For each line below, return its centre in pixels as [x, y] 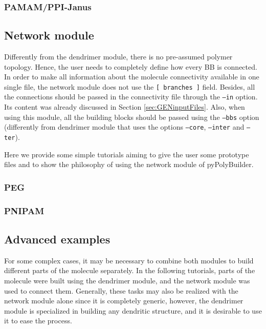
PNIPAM [24, 210]
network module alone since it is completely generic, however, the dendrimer [124, 301]
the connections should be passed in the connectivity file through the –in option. [131, 97]
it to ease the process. [38, 321]
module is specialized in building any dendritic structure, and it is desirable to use [133, 310]
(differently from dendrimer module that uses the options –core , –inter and [124, 127]
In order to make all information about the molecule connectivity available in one [132, 77]
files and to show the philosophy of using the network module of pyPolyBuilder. [129, 164]
